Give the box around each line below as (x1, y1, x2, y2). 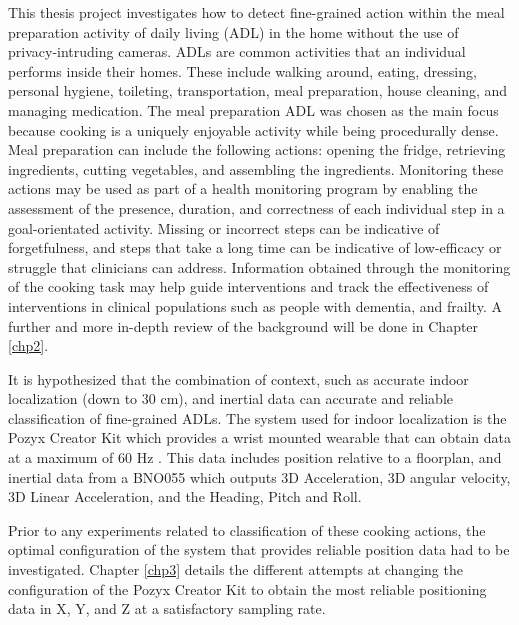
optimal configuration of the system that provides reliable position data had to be (8, 539, 510, 560)
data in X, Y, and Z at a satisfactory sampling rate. (8, 598, 326, 619)
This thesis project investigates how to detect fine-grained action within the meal (8, 2, 505, 22)
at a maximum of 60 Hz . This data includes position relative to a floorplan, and (8, 447, 502, 468)
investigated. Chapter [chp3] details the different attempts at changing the (8, 559, 463, 580)
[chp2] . (8, 335, 49, 356)
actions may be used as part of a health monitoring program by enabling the (8, 178, 478, 199)
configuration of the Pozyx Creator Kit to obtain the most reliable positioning (8, 578, 487, 599)
